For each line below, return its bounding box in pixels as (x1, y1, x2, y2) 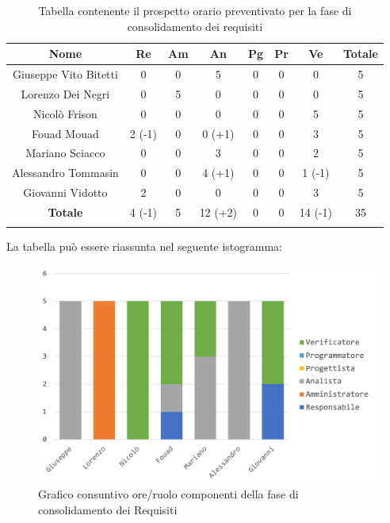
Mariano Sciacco (25, 144, 105, 161)
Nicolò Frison (33, 105, 97, 121)
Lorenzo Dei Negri (21, 85, 110, 102)
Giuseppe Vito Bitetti (12, 66, 118, 83)
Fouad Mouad (32, 125, 99, 141)
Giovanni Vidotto (23, 184, 108, 201)
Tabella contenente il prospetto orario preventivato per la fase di (38, 2, 352, 18)
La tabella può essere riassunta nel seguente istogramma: (6, 238, 283, 255)
